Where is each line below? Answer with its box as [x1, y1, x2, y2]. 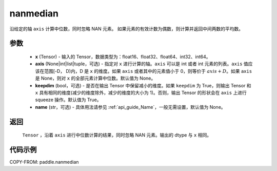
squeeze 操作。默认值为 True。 [35, 97, 102, 103]
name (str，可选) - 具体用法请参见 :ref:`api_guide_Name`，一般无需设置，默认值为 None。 [35, 104, 226, 110]
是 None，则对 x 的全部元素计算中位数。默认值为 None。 [35, 75, 156, 82]
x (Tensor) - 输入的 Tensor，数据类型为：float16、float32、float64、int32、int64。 [35, 53, 211, 60]
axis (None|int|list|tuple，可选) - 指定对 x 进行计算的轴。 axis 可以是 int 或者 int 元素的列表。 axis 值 [35, 61, 248, 67]
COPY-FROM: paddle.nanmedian [9, 159, 79, 165]
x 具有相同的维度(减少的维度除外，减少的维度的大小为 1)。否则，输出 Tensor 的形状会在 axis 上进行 [35, 89, 247, 96]
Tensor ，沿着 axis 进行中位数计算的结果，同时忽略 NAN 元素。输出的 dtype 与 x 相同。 [22, 132, 212, 138]
